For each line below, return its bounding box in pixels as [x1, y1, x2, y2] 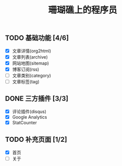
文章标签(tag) [12, 78, 40, 84]
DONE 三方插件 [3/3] [5, 95, 69, 103]
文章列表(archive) [12, 54, 48, 60]
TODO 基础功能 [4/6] [5, 34, 69, 42]
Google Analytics [12, 114, 47, 120]
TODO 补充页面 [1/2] [5, 135, 67, 144]
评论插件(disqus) [12, 108, 47, 114]
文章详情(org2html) [12, 48, 52, 54]
